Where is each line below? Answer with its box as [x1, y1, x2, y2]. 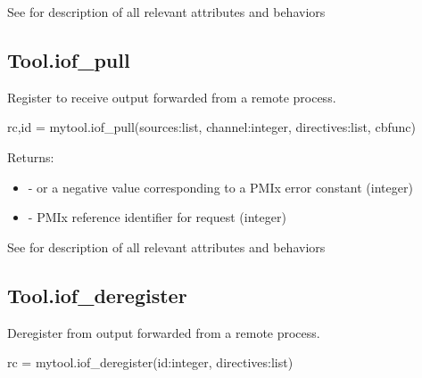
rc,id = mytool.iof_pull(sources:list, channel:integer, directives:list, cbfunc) [7, 118, 416, 136]
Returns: [7, 147, 54, 166]
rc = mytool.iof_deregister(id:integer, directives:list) [7, 353, 294, 372]
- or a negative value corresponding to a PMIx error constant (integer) [28, 177, 413, 196]
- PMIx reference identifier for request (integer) [28, 208, 286, 226]
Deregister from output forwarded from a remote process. [7, 323, 320, 341]
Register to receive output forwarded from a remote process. [7, 87, 336, 106]
